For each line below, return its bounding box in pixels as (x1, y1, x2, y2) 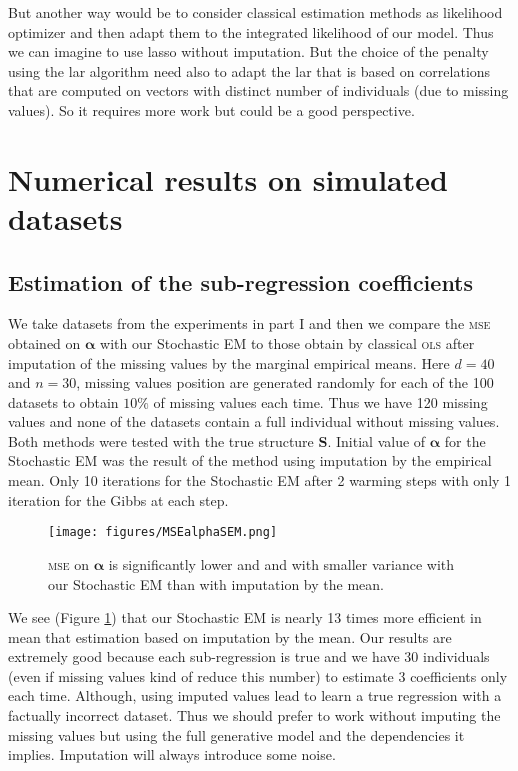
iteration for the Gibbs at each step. (8, 489, 229, 510)
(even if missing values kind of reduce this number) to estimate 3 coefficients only (8, 665, 508, 686)
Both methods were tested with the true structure (8, 430, 314, 451)
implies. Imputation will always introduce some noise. (8, 744, 336, 765)
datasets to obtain (8, 391, 119, 412)
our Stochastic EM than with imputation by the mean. (48, 573, 384, 594)
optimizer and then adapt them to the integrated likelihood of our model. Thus (8, 21, 494, 42)
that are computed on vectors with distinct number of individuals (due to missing (8, 80, 509, 101)
